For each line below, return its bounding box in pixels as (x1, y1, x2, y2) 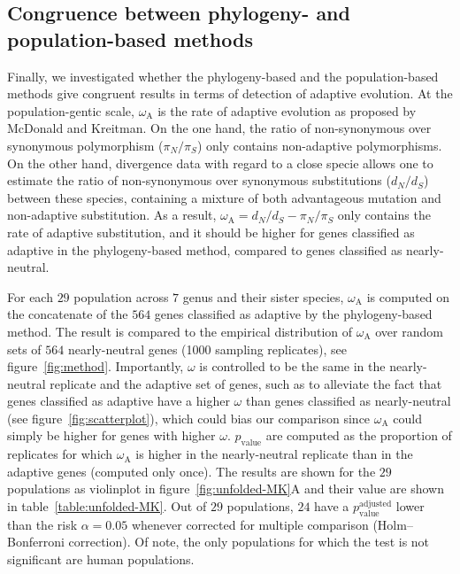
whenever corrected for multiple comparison (131, 515, 369, 533)
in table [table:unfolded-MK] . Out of (7, 497, 207, 516)
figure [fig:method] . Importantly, (7, 357, 184, 376)
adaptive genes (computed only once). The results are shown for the (7, 462, 376, 480)
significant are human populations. (7, 550, 195, 569)
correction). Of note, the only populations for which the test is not (68, 532, 430, 551)
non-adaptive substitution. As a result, (7, 206, 217, 224)
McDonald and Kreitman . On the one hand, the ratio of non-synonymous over (7, 119, 432, 137)
